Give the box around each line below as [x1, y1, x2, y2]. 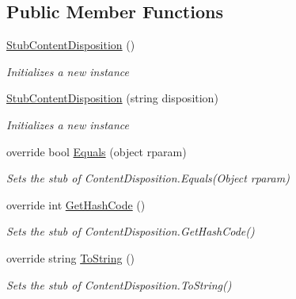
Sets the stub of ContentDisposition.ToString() [6, 276, 232, 293]
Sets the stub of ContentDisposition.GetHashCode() [6, 223, 255, 240]
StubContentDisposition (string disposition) [6, 90, 218, 106]
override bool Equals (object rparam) [6, 143, 187, 159]
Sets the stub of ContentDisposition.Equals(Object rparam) [6, 170, 290, 186]
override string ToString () [6, 249, 135, 266]
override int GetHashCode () [6, 196, 146, 213]
